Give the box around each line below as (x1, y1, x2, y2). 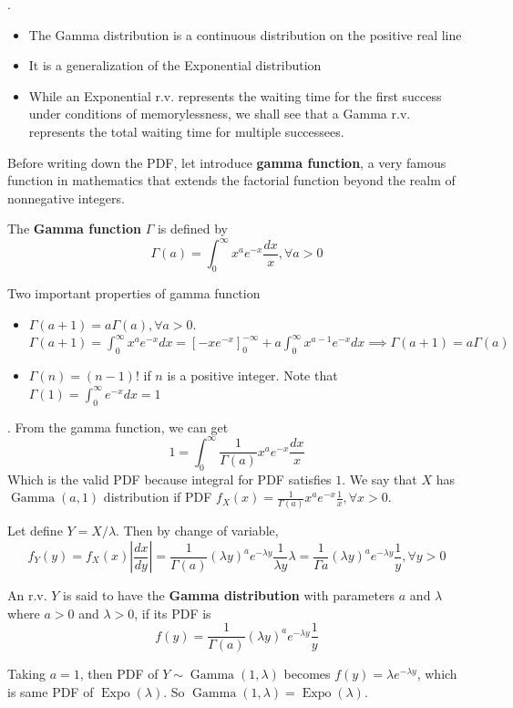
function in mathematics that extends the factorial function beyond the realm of (7, 171, 456, 190)
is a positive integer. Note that (167, 366, 338, 385)
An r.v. (7, 586, 47, 604)
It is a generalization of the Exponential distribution (28, 56, 322, 75)
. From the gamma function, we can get (7, 417, 229, 436)
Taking (7, 664, 46, 683)
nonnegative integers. (7, 188, 125, 207)
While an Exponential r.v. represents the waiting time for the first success (28, 86, 442, 105)
